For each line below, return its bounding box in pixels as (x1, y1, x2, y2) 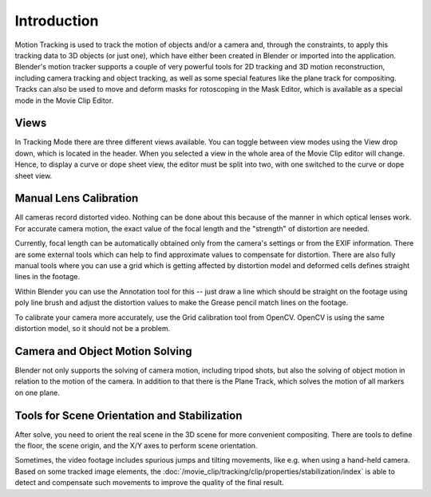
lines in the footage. (14, 272, 80, 282)
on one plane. (14, 388, 60, 397)
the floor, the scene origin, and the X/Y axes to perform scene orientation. (14, 440, 258, 450)
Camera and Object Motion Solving (14, 344, 192, 358)
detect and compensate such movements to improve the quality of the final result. (14, 478, 284, 487)
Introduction (14, 12, 99, 30)
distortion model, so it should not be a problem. (14, 324, 171, 333)
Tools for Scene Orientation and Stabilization (14, 408, 243, 422)
